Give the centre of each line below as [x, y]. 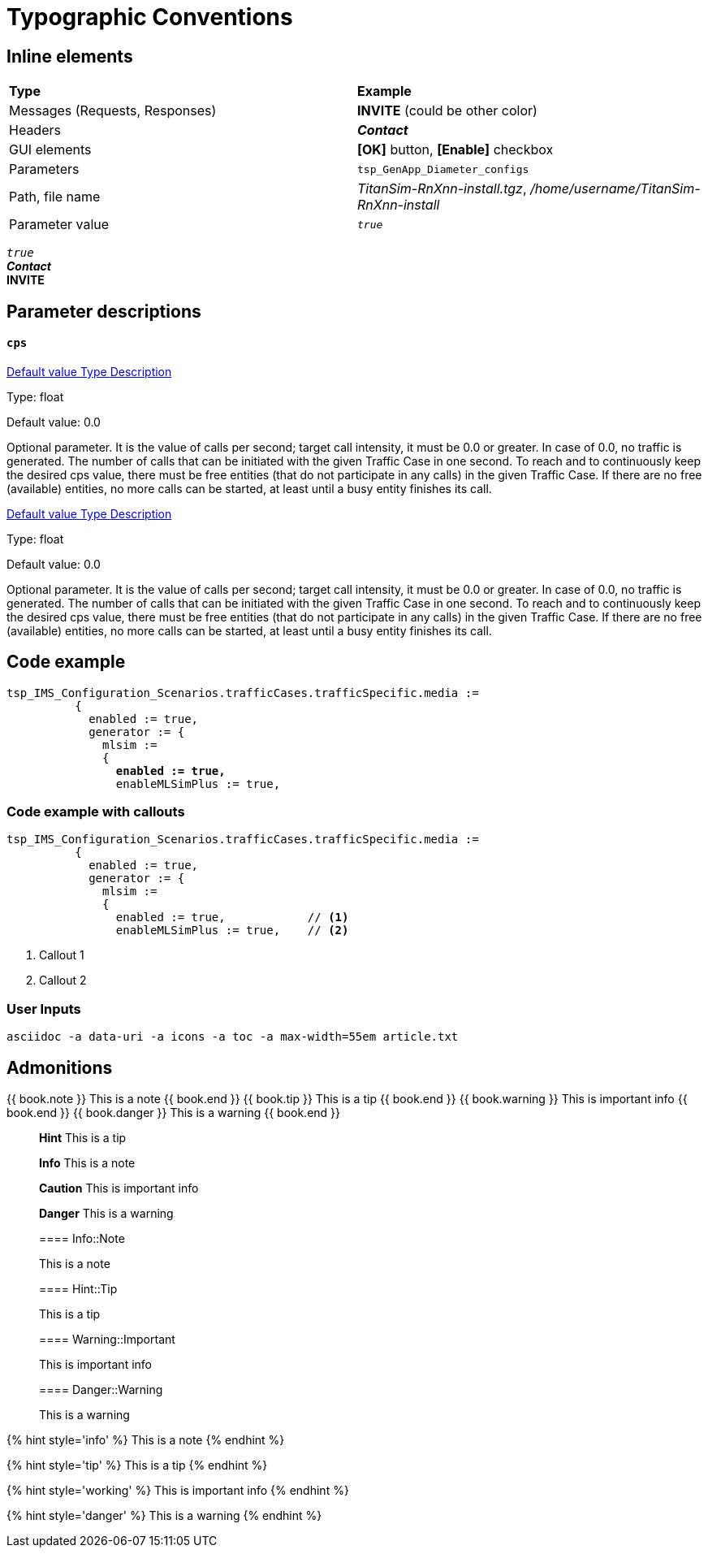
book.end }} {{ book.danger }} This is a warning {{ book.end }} [174, 1112]
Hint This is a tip [83, 1138]
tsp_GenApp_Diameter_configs [443, 169]
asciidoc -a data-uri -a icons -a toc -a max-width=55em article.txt [233, 1037]
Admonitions [60, 1067]
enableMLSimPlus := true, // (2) [232, 931]
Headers [35, 130]
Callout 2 [63, 980]
